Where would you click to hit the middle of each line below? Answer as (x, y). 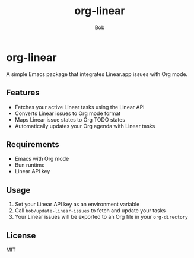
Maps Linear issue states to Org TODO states (70, 119)
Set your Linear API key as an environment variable (77, 204)
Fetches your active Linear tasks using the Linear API (79, 107)
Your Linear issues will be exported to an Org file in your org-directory (101, 217)
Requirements (33, 144)
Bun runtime (30, 165)
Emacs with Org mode (42, 159)
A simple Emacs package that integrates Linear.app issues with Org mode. (97, 74)
